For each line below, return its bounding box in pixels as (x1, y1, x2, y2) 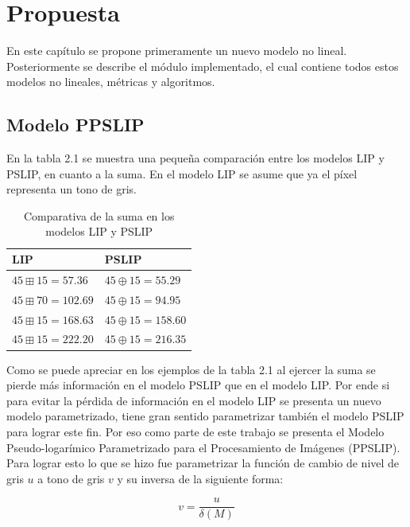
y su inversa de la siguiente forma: (117, 470, 284, 486)
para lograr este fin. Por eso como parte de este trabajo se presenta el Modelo (6, 423, 385, 439)
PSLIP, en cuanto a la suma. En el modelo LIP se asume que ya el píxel (6, 165, 358, 182)
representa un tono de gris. (6, 181, 137, 197)
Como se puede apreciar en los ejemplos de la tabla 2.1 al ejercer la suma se (6, 361, 376, 377)
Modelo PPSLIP (6, 112, 145, 137)
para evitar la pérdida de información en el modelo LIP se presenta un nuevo (6, 392, 381, 408)
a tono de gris (37, 470, 105, 486)
